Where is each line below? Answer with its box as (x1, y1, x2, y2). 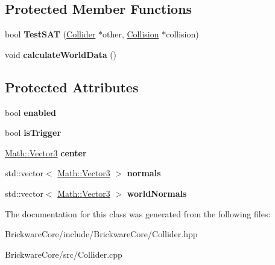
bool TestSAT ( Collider (5, 28, 96, 40)
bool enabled (5, 106, 57, 118)
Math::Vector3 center (5, 146, 87, 159)
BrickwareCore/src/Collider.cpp (5, 247, 122, 260)
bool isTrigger (5, 126, 62, 139)
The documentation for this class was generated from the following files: (5, 207, 271, 220)
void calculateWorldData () (5, 48, 117, 60)
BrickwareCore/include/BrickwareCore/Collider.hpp (5, 228, 198, 240)
